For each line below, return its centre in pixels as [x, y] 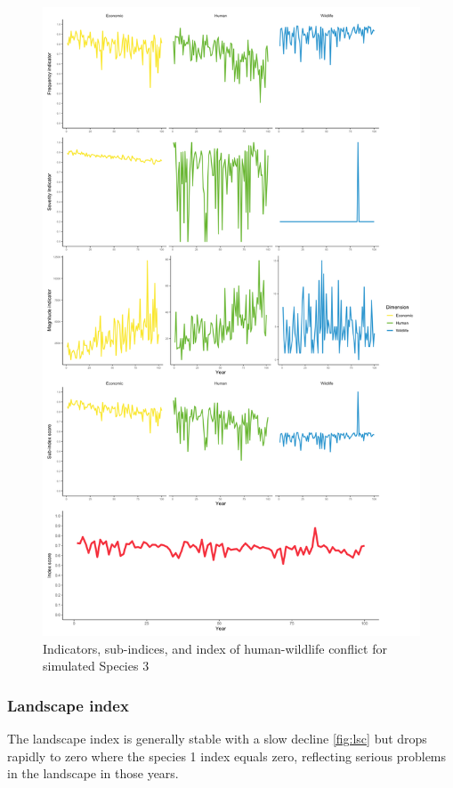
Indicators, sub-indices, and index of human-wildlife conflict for [215, 648]
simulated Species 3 [96, 666]
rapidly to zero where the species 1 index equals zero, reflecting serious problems [227, 756]
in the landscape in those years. [93, 773]
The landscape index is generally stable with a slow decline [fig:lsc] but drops [217, 739]
